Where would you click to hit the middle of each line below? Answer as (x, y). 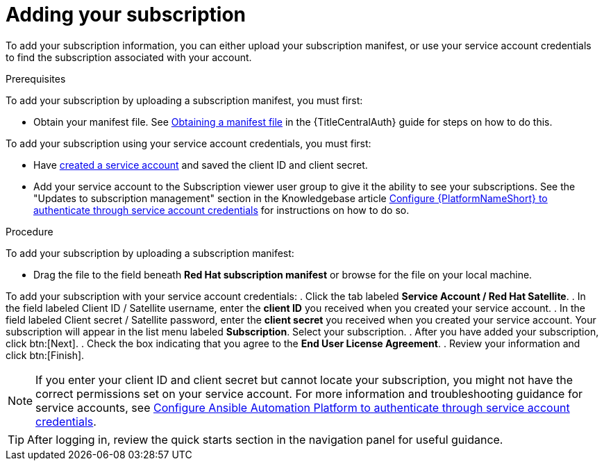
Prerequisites (36, 78)
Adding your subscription (126, 15)
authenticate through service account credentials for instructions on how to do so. (221, 210)
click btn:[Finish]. (45, 355)
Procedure (30, 231)
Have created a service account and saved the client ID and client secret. (201, 165)
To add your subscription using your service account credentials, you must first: (188, 143)
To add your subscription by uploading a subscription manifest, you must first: (184, 100)
